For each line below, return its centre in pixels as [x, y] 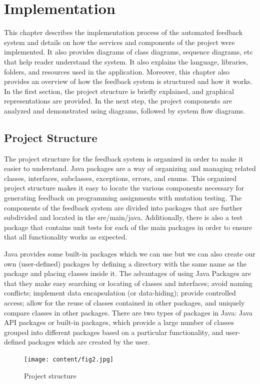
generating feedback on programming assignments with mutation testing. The [123, 198]
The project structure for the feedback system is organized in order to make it [124, 158]
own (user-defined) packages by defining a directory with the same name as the [125, 263]
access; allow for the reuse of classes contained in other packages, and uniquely [124, 302]
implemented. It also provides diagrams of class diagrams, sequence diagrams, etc [128, 52]
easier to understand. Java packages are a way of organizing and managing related [130, 168]
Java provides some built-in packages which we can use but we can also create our [130, 254]
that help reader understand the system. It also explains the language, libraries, [126, 61]
